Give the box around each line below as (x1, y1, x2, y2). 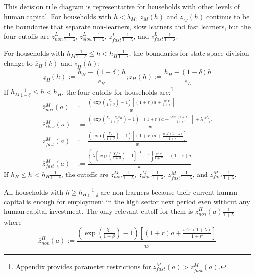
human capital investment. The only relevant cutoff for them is (4, 206, 193, 216)
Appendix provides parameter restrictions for (15, 261, 151, 271)
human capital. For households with (4, 11, 112, 21)
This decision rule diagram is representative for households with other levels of (4, 1, 240, 11)
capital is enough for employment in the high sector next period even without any (4, 196, 250, 206)
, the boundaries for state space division (129, 48, 249, 58)
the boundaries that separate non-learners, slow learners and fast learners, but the (4, 21, 251, 31)
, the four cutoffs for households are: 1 (62, 85, 174, 97)
